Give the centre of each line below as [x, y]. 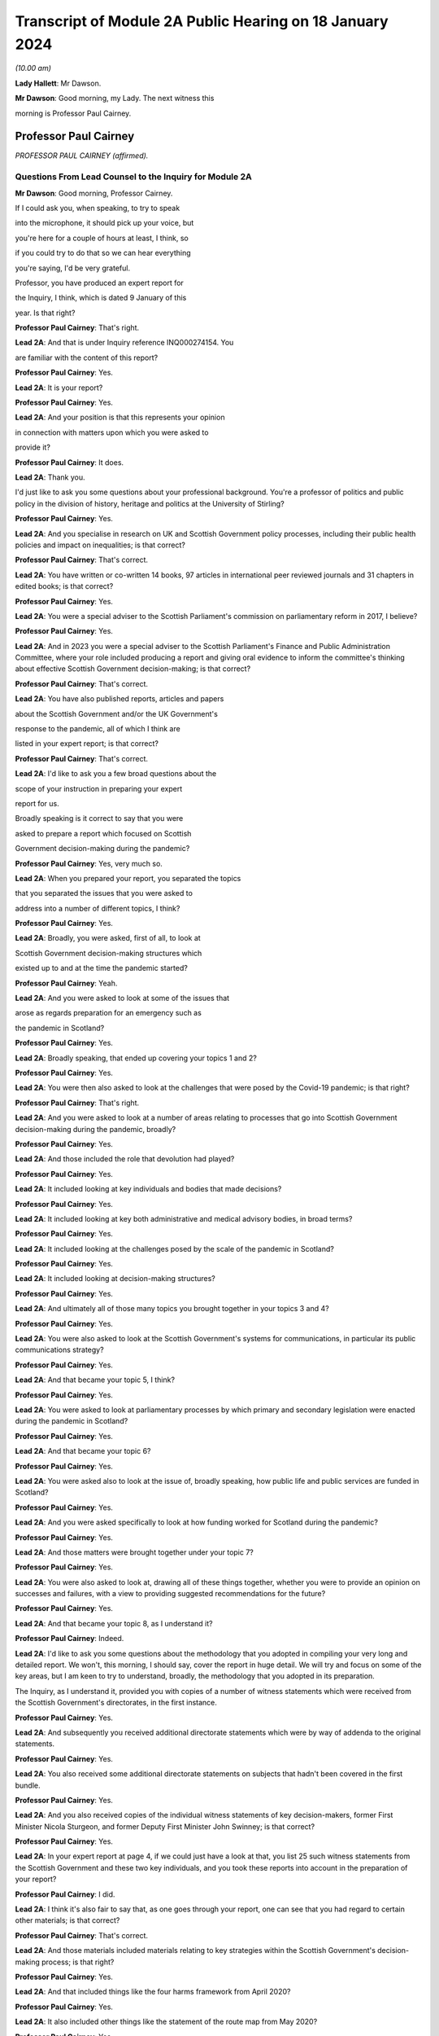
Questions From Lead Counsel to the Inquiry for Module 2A [133, 177]
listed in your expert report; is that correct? [87, 744]
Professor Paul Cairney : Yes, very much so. [89, 863]
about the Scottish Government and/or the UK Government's [117, 713]
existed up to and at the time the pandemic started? [102, 968]
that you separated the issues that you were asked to [104, 893]
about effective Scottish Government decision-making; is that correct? [133, 669]
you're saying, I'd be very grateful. [72, 268]
